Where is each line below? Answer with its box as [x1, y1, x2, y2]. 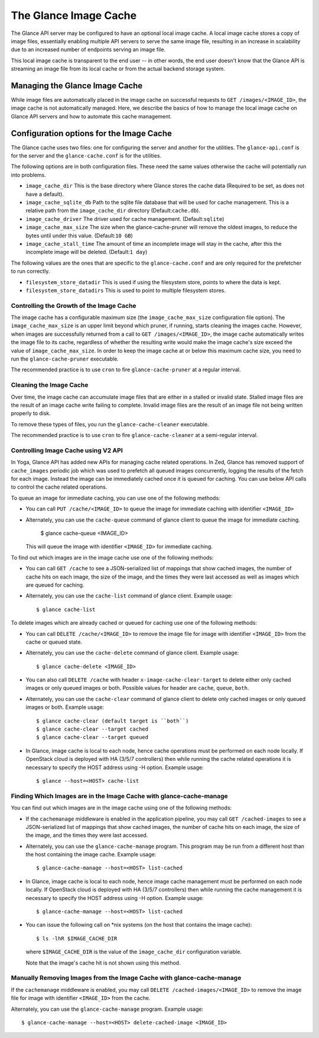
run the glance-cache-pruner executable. [11, 355, 119, 362]
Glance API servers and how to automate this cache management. [11, 113, 172, 120]
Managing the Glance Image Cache [11, 81, 143, 91]
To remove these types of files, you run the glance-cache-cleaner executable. [11, 420, 209, 428]
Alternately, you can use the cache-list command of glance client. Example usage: [25, 592, 233, 599]
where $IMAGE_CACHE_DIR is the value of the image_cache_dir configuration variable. [25, 948, 242, 956]
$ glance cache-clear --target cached [36, 726, 149, 732]
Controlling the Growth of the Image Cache [11, 301, 136, 310]
